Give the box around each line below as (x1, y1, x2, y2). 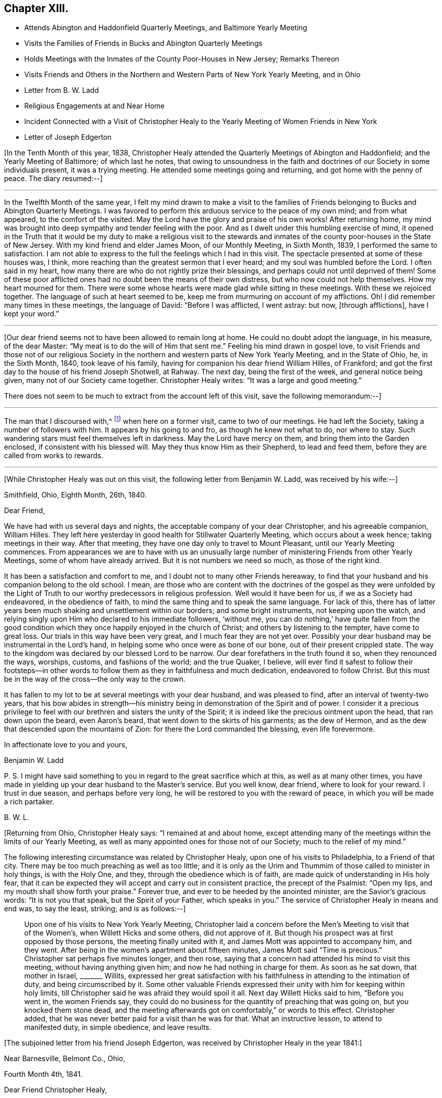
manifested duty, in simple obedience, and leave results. (24, 1023, 211, 1032)
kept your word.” (4, 309, 59, 318)
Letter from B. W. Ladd (24, 86, 99, 95)
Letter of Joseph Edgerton (24, 133, 112, 142)
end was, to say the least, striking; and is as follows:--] (4, 904, 186, 913)
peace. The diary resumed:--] (4, 174, 103, 183)
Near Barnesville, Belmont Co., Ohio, (4, 1054, 126, 1063)
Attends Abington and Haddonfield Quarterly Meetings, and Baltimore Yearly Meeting (24, 23, 307, 32)
